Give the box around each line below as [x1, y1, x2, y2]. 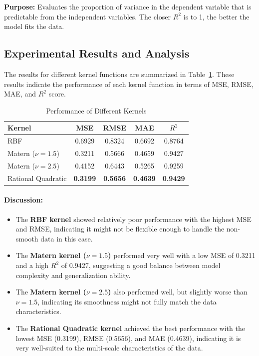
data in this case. [40, 233, 93, 243]
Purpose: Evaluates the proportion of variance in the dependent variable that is [4, 1, 252, 11]
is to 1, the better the [183, 11, 250, 21]
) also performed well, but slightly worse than [108, 286, 248, 297]
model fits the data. [4, 21, 64, 31]
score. [48, 88, 66, 99]
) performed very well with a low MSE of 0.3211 [108, 250, 256, 260]
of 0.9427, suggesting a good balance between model [61, 260, 221, 270]
